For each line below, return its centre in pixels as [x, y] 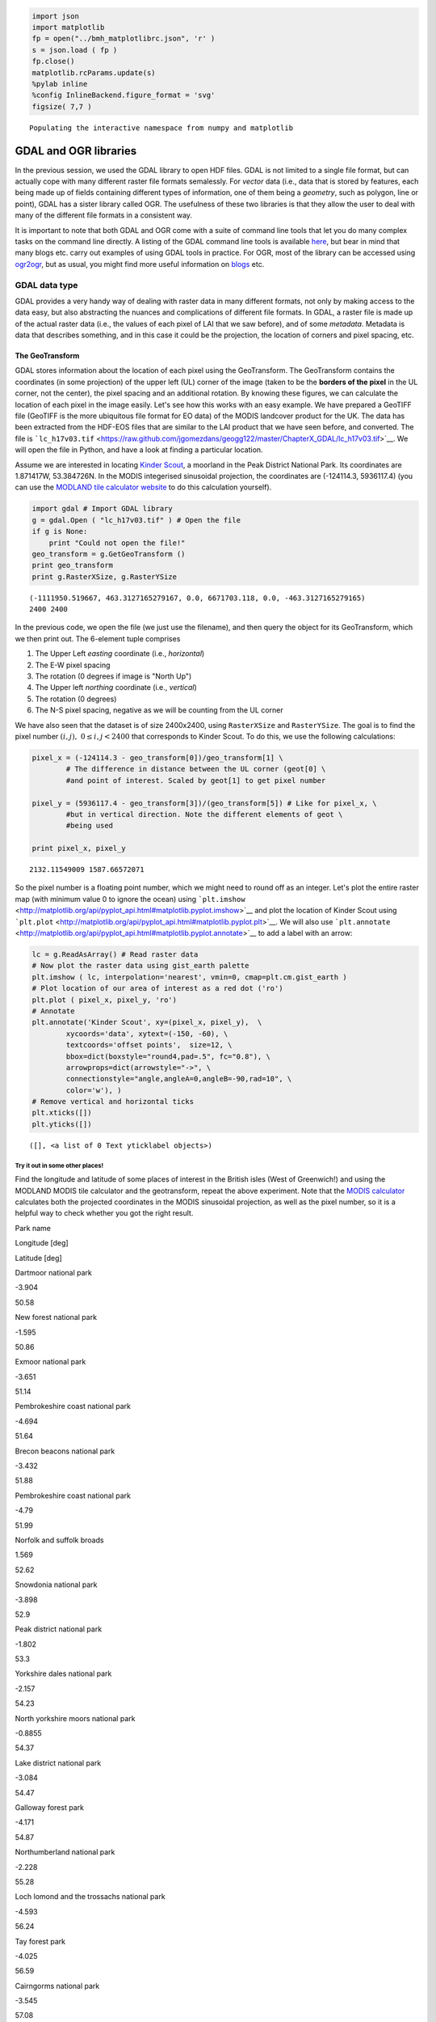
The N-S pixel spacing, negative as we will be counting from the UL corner [159, 710]
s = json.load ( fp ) [75, 50]
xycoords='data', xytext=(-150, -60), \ [147, 1034]
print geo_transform [72, 565]
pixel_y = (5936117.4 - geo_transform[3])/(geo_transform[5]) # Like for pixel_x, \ [204, 803]
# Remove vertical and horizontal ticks [113, 1102]
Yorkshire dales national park [63, 1673]
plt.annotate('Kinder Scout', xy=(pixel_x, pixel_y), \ [147, 1022]
